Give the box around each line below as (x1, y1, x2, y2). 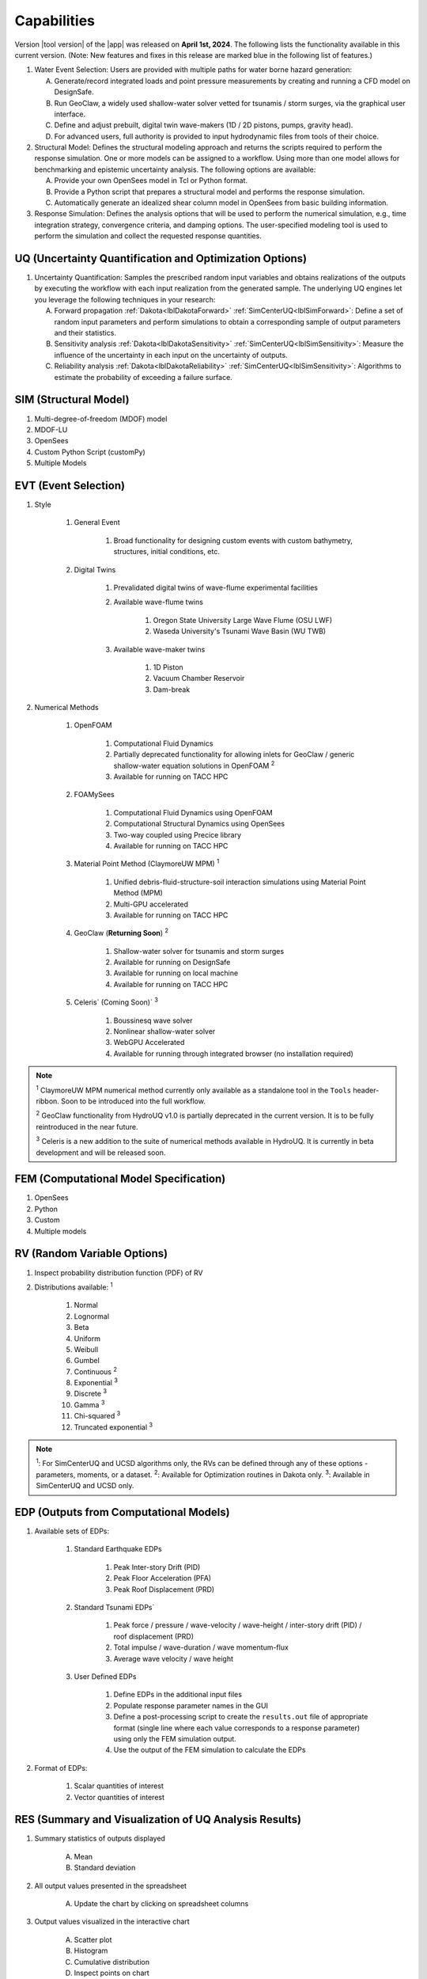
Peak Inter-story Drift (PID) (113, 1562, 201, 1571)
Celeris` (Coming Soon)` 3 (74, 996, 158, 1007)
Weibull (74, 1344, 99, 1354)
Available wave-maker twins (113, 644, 206, 654)
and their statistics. (54, 329, 116, 338)
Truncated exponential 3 (74, 1421, 153, 1432)
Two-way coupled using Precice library (113, 830, 241, 839)
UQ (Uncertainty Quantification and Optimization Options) (14, 252, 308, 265)
